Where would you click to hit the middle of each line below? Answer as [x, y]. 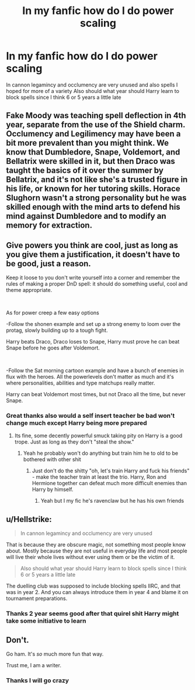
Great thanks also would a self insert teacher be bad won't [90, 416]
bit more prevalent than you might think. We [88, 143]
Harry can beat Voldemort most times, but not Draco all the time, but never [96, 394]
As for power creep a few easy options [53, 313]
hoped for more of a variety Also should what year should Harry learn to [93, 91]
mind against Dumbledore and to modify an [86, 216]
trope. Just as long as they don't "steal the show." [74, 442]
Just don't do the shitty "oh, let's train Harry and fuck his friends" [111, 471]
